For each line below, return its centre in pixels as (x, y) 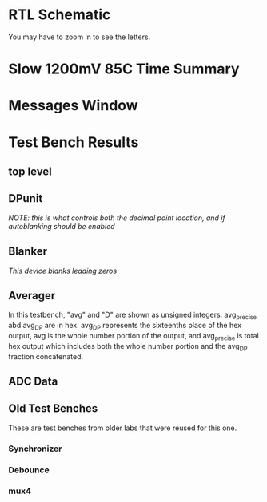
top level (30, 171)
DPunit (26, 198)
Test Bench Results (74, 142)
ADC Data (33, 381)
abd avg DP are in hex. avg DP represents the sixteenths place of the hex (125, 326)
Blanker (28, 252)
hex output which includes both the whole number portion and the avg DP (128, 347)
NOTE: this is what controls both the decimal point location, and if (117, 218)
